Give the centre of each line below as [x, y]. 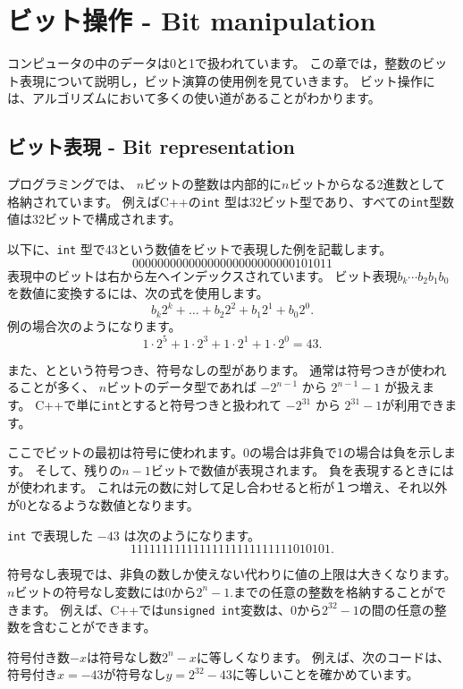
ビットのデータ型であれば [181, 387]
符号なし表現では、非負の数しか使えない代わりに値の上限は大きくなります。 [232, 574]
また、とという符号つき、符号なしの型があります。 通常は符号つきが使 [215, 369]
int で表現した [51, 535]
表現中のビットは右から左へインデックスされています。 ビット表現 [202, 275]
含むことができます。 [94, 627]
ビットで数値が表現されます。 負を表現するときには [302, 469]
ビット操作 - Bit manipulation [192, 20]
